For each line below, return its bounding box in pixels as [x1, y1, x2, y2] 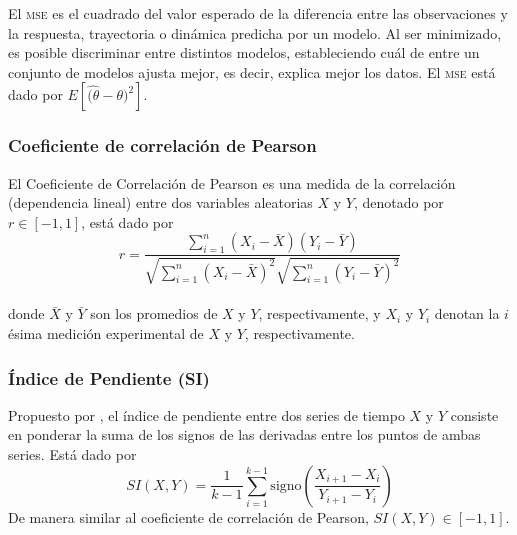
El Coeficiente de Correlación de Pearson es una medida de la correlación [8, 172, 456, 193]
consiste [450, 404, 499, 425]
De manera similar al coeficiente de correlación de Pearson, [8, 506, 369, 527]
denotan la [434, 303, 500, 324]
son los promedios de [90, 303, 218, 324]
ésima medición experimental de [8, 322, 204, 343]
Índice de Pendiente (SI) [8, 365, 210, 390]
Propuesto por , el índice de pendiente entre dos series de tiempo [8, 404, 405, 425]
